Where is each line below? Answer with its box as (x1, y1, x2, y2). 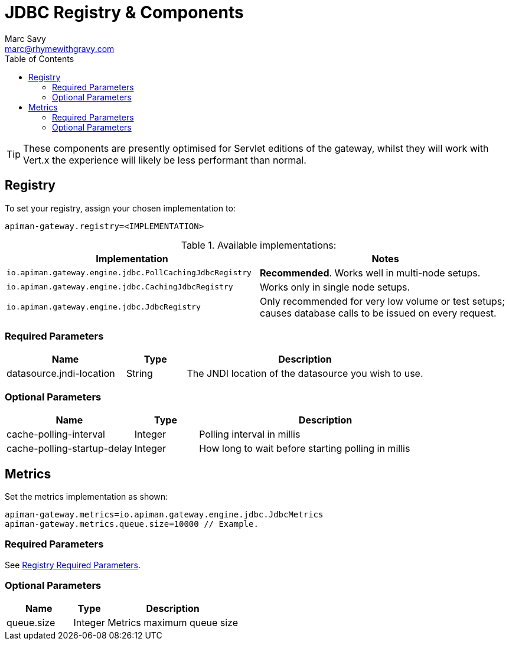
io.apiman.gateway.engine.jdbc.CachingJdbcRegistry (6, 282, 233, 292)
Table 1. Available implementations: (181, 239, 337, 251)
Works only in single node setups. (260, 281, 410, 293)
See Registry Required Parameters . (5, 559, 141, 570)
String (126, 367, 153, 380)
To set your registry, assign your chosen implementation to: (5, 203, 236, 213)
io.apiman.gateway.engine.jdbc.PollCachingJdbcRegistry (6, 268, 252, 278)
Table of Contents (5, 53, 74, 64)
